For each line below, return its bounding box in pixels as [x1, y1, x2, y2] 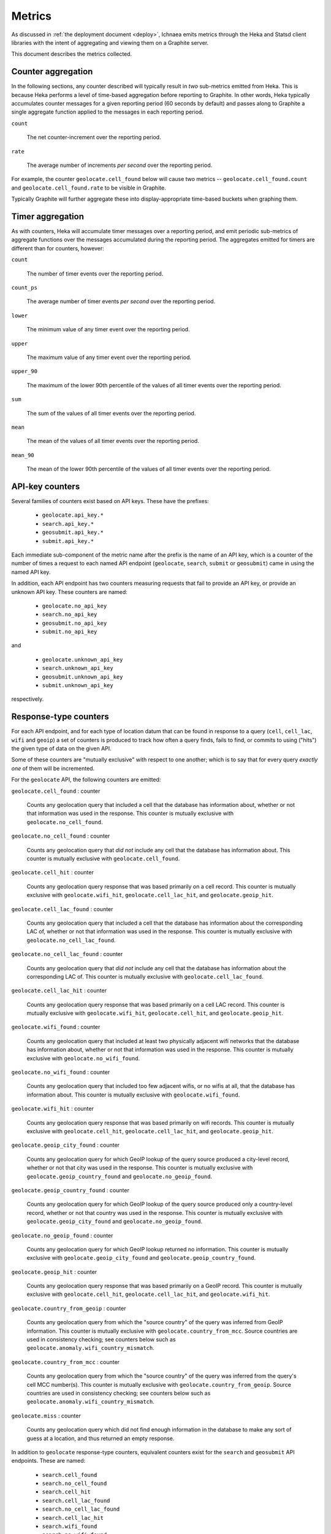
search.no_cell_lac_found [42, 1506, 120, 1513]
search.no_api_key [42, 611, 97, 618]
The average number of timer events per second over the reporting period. [26, 298, 216, 305]
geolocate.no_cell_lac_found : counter [11, 950, 123, 958]
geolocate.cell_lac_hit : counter [11, 987, 107, 994]
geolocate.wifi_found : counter [11, 1023, 101, 1031]
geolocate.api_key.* [42, 512, 104, 518]
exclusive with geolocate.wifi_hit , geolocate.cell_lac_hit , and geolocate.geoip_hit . [26, 892, 273, 899]
